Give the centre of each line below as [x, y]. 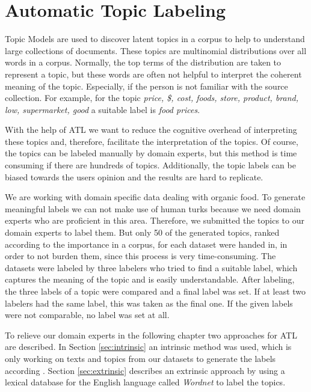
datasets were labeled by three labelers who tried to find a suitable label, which [151, 267]
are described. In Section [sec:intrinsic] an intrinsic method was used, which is [148, 347]
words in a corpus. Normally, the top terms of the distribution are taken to [143, 62]
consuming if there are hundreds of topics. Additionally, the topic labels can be [150, 165]
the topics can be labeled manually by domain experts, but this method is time [151, 153]
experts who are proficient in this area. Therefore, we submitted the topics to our [155, 220]
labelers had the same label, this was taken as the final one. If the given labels [149, 303]
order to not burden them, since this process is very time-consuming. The [140, 256]
